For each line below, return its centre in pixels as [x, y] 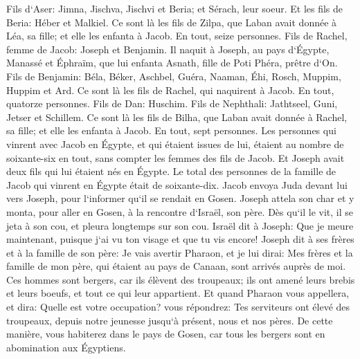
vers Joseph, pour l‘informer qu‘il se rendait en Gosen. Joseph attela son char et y [180, 198]
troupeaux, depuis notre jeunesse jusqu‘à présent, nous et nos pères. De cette [170, 320]
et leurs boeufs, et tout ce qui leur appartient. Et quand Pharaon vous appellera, [178, 293]
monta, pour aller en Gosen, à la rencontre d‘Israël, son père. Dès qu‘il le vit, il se [180, 211]
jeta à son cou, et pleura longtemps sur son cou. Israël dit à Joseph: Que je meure [180, 225]
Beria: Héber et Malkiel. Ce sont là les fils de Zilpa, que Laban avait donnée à [172, 22]
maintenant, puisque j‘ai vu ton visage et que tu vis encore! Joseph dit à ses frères [180, 239]
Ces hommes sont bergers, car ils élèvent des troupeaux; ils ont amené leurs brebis [181, 279]
